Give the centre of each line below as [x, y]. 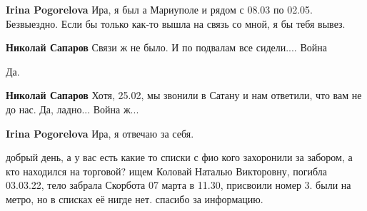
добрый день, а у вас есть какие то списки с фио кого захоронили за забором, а [179, 157]
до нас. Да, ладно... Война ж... [72, 109]
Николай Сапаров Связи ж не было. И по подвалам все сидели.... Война [166, 47]
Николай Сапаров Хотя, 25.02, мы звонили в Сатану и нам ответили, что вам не [184, 95]
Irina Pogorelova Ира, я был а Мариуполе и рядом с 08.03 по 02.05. [159, 9]
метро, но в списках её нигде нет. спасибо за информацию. [135, 199]
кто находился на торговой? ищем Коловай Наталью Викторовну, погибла [166, 171]
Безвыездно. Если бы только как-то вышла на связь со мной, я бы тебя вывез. [176, 23]
